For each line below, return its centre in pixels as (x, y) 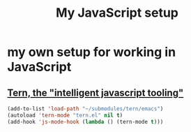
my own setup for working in (92, 52)
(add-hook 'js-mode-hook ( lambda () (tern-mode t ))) (85, 122)
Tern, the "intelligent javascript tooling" (95, 93)
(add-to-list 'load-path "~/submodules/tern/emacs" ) (85, 109)
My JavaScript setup (117, 13)
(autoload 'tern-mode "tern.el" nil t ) (65, 115)
